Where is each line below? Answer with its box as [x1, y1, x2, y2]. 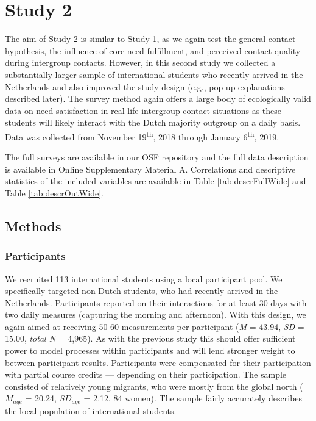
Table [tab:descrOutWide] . [5, 186, 104, 199]
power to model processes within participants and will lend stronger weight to [5, 344, 295, 357]
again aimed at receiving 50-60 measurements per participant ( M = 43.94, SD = [5, 320, 304, 333]
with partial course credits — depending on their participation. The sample [5, 368, 287, 381]
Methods [5, 216, 61, 235]
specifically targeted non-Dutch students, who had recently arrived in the [5, 284, 278, 297]
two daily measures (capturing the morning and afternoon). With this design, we [5, 308, 306, 321]
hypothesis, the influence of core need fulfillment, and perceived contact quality [5, 44, 301, 57]
